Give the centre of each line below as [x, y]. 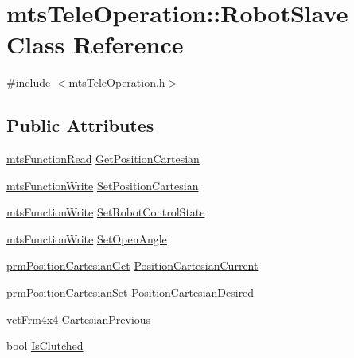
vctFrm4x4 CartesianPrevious [79, 319]
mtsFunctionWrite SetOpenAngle [87, 238]
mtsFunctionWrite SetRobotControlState [106, 212]
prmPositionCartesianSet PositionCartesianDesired [130, 292]
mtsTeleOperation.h [117, 82]
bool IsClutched [45, 346]
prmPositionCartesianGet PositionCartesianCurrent [132, 265]
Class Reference [95, 44]
